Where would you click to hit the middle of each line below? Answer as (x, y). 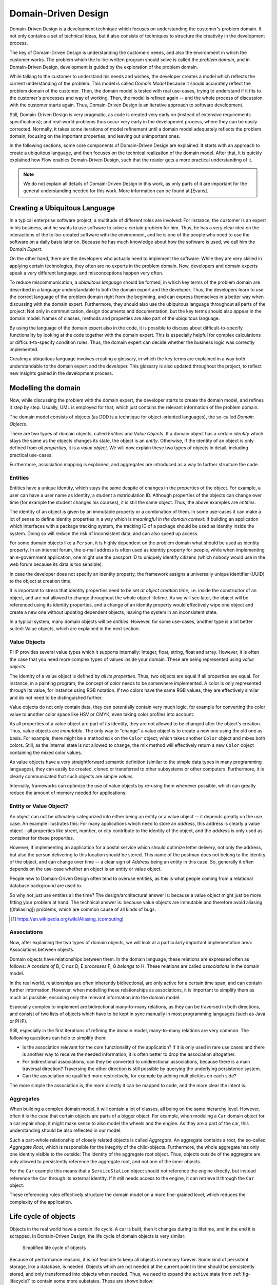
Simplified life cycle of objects (54, 1248)
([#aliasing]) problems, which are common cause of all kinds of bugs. (83, 909)
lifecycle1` (20, 1281)
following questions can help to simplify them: (58, 1038)
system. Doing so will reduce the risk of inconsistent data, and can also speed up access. (104, 533)
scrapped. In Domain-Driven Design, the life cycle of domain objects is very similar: (97, 1236)
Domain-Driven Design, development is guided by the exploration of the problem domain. (104, 67)
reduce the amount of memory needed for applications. (68, 793)
